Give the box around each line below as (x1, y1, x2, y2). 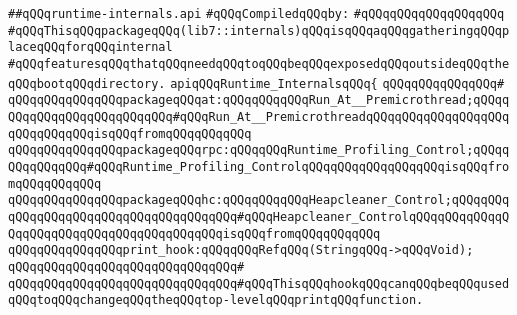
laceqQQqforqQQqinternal (8, 40, 173, 55)
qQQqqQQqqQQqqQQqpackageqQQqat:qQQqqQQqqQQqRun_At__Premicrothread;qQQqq (8, 93, 510, 108)
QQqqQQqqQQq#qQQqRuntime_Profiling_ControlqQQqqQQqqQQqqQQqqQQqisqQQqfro (8, 159, 510, 174)
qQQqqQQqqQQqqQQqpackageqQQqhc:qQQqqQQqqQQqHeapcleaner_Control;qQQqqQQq (8, 193, 510, 208)
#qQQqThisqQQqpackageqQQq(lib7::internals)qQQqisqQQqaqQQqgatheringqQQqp (8, 23, 510, 38)
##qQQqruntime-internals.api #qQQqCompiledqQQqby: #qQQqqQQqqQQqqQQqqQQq (8, 7, 505, 21)
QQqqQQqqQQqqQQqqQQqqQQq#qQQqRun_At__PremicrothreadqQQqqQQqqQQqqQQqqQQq (8, 109, 510, 124)
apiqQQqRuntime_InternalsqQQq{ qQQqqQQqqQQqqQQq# (170, 76, 505, 91)
